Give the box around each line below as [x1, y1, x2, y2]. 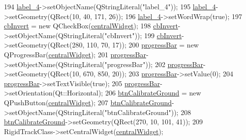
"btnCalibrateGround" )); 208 [104, 107, 191, 117]
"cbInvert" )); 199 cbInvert [104, 30, 182, 40]
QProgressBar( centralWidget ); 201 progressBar [4, 49, 146, 59]
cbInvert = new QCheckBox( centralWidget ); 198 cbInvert [4, 21, 178, 31]
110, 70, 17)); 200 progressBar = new [86, 40, 199, 50]
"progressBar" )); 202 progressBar [104, 59, 203, 69]
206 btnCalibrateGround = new [105, 88, 201, 98]
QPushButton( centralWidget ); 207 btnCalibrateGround [4, 97, 172, 107]
